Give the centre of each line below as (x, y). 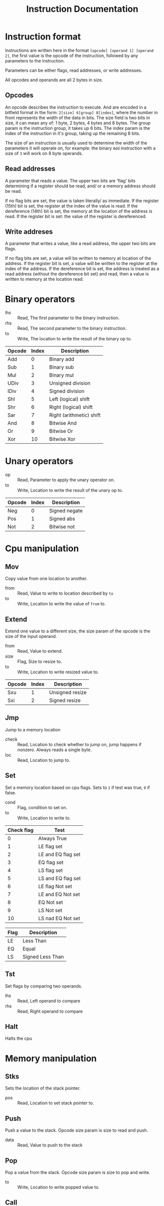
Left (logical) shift (70, 399)
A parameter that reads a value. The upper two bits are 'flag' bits (70, 181)
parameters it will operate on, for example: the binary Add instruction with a (80, 148)
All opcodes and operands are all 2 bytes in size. (54, 80)
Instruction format (43, 37)
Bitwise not (62, 527)
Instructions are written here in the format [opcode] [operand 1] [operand (80, 50)
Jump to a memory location (33, 729)
